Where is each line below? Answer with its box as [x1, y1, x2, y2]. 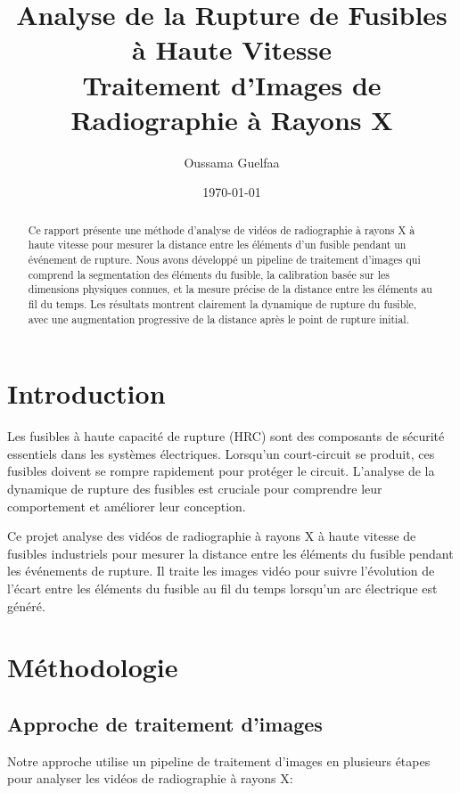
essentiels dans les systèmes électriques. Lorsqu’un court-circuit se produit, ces [7, 444, 435, 462]
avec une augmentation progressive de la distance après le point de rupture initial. [28, 311, 409, 326]
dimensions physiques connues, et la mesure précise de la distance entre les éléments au [28, 282, 432, 297]
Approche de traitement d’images [7, 709, 323, 737]
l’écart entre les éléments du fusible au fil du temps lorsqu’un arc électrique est [7, 578, 438, 597]
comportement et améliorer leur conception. [7, 496, 246, 515]
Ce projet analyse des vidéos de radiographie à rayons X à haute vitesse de [7, 527, 416, 545]
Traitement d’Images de [82, 66, 382, 102]
